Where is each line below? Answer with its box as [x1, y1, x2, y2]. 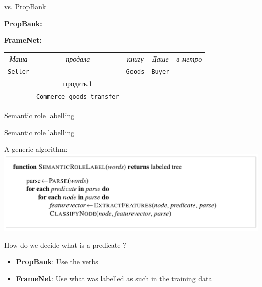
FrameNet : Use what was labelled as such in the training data [16, 273, 212, 283]
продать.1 [63, 78, 93, 89]
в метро [176, 53, 202, 64]
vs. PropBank [4, 1, 46, 11]
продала [65, 53, 90, 64]
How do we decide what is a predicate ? [4, 239, 126, 250]
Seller [8, 68, 29, 76]
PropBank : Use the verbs [16, 256, 98, 267]
